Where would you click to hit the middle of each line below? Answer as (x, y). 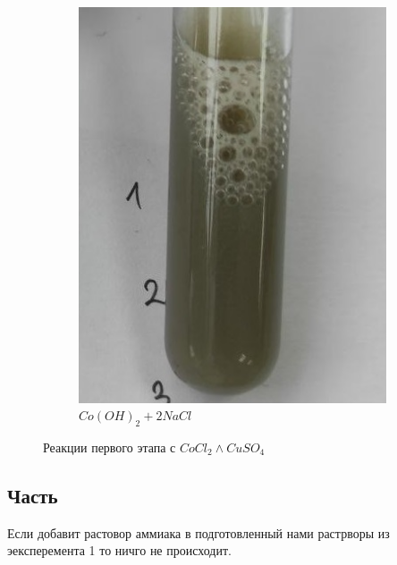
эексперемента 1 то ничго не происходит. (119, 550)
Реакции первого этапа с (110, 447)
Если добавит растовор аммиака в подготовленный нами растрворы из (198, 532)
